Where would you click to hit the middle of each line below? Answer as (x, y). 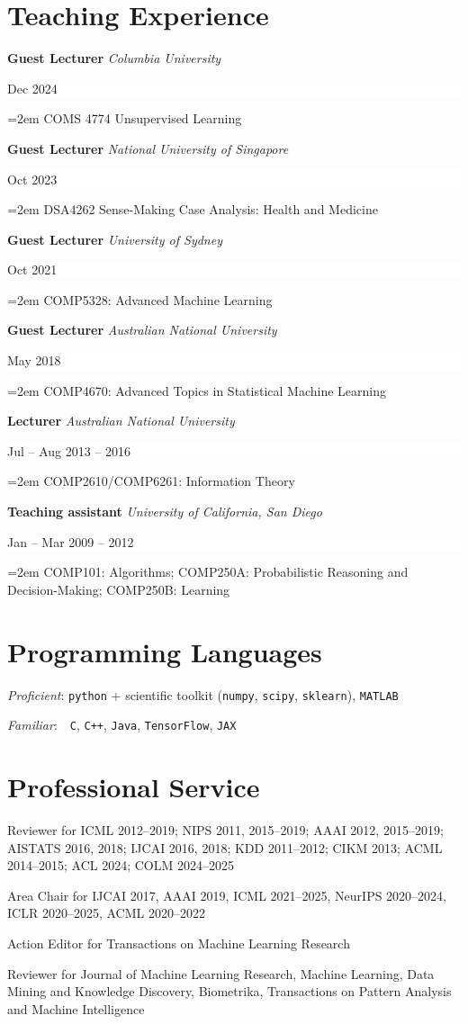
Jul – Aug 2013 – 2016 (69, 450)
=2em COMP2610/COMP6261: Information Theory (151, 481)
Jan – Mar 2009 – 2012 (71, 541)
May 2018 (34, 360)
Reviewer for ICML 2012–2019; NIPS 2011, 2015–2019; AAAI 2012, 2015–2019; (225, 829)
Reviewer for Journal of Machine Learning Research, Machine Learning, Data (221, 973)
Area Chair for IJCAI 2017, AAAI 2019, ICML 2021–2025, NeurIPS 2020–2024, (227, 895)
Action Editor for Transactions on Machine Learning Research (179, 943)
